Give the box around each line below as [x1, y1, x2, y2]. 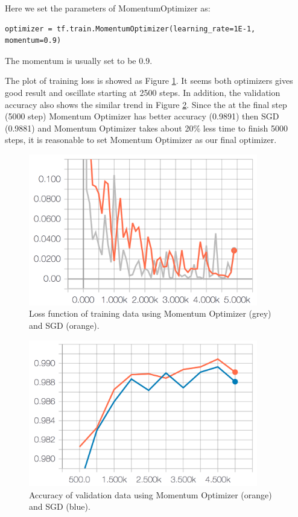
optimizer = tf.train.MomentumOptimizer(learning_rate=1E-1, [5, 24, 256, 33]
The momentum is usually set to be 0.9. [5, 54, 153, 66]
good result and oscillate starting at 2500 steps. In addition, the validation [5, 86, 281, 98]
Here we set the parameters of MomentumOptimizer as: [5, 2, 211, 14]
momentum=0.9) [5, 36, 62, 45]
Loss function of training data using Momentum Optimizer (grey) [29, 307, 271, 320]
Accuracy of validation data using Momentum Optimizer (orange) [29, 488, 272, 501]
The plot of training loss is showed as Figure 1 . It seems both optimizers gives [5, 74, 293, 87]
